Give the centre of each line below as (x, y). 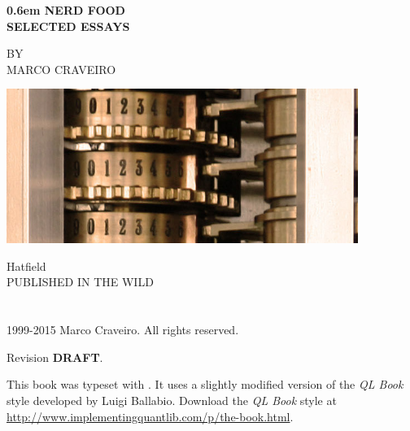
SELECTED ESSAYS (68, 26)
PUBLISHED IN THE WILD (80, 282)
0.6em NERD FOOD (66, 10)
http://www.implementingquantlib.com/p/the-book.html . (150, 416)
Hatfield (26, 266)
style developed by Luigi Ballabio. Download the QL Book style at (172, 400)
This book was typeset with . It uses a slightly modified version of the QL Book (205, 384)
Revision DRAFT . (55, 357)
